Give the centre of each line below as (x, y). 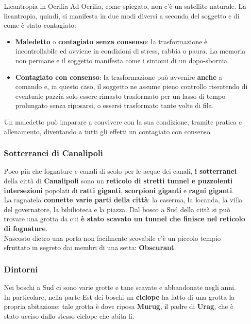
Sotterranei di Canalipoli (53, 153)
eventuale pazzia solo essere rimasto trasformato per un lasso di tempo (120, 96)
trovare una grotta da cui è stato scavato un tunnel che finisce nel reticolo (125, 219)
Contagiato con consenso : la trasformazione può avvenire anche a (119, 77)
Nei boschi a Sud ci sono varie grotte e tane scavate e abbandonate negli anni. (120, 287)
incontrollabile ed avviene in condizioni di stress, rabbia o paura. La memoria (130, 51)
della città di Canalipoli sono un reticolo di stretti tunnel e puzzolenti (118, 180)
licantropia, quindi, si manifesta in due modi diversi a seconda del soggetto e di (122, 15)
